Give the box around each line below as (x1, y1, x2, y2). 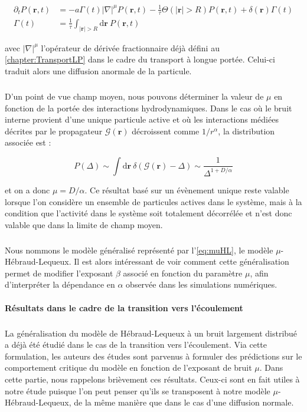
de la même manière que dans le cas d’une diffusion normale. (74, 396, 294, 408)
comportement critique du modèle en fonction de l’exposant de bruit (5, 361, 252, 374)
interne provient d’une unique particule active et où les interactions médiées (5, 113, 279, 126)
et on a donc (5, 183, 50, 196)
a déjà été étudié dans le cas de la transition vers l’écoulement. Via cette (5, 338, 267, 351)
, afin (250, 266, 269, 279)
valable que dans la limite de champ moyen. (5, 218, 163, 230)
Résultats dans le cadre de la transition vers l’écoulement (5, 301, 243, 314)
